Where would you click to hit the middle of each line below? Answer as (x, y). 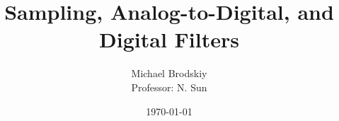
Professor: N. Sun (169, 87)
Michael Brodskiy (169, 73)
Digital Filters (169, 39)
